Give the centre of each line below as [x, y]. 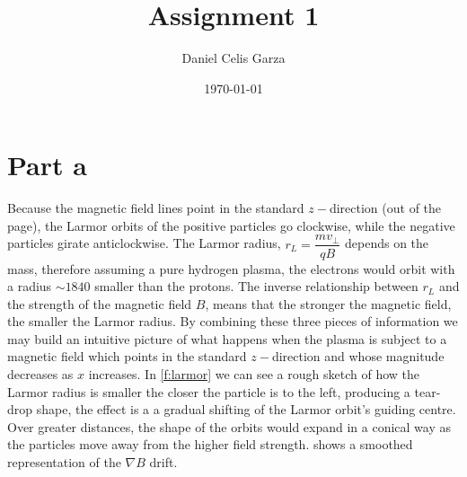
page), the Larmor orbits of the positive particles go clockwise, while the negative [231, 225]
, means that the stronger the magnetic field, [328, 303]
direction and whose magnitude [358, 356]
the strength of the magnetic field [100, 303]
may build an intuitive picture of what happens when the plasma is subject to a [227, 338]
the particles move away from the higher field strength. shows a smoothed [210, 444]
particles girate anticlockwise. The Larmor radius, [144, 243]
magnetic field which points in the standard [127, 356]
